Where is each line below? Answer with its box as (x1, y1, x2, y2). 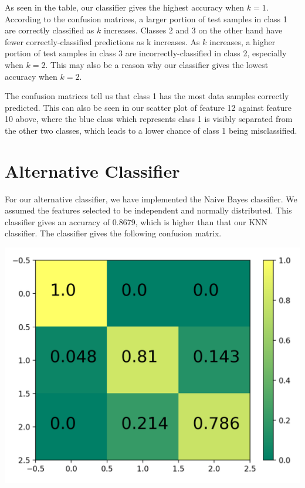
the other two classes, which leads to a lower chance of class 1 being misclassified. (5, 124, 297, 136)
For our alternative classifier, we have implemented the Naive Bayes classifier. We (5, 192, 297, 205)
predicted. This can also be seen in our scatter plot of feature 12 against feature (5, 101, 292, 113)
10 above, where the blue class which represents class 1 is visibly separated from (5, 113, 293, 125)
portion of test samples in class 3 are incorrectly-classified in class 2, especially (5, 47, 287, 59)
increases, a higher (209, 35, 276, 48)
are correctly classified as (5, 24, 94, 36)
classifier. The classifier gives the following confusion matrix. (5, 227, 222, 239)
